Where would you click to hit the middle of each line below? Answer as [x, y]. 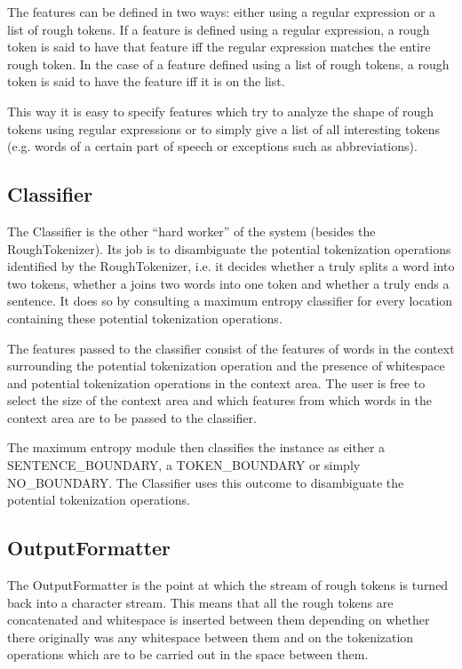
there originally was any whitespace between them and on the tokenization [211, 637]
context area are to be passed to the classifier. [132, 417]
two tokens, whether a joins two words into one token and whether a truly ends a [228, 283]
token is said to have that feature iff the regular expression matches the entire [219, 47]
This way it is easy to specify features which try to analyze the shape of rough [221, 111]
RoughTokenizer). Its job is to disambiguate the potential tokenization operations [229, 248]
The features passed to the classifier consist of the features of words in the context [231, 348]
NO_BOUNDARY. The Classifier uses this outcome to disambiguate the [206, 482]
